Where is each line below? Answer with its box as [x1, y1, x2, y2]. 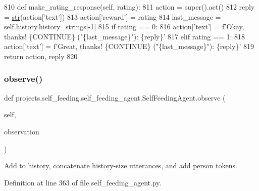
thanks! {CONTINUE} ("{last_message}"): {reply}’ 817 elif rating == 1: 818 [4, 31, 245, 41]
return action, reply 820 [4, 51, 78, 61]
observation [4, 126, 39, 136]
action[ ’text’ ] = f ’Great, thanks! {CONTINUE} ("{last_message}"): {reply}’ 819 [4, 41, 254, 52]
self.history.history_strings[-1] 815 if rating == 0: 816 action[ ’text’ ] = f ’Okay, [4, 21, 244, 32]
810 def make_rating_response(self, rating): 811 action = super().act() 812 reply [4, 2, 255, 12]
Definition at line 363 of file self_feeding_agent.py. [4, 177, 162, 187]
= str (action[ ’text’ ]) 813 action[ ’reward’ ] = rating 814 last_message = [4, 11, 221, 22]
